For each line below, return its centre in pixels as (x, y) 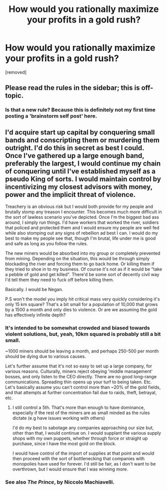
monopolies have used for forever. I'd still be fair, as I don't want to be (84, 464)
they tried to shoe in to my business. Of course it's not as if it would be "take (84, 269)
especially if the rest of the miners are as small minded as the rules (81, 413)
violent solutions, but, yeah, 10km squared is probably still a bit (83, 334)
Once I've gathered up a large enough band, (75, 156)
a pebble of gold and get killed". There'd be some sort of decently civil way (82, 275)
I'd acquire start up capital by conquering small (80, 132)
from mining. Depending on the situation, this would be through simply (77, 259)
